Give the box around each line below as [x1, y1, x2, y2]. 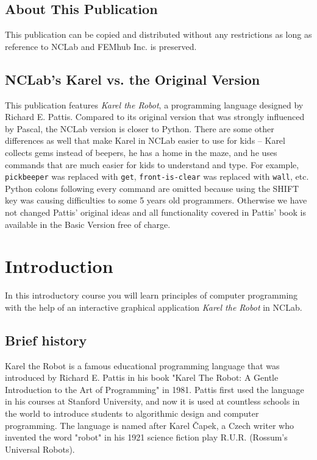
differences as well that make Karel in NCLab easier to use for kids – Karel [5, 134, 285, 147]
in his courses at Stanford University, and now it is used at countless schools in [5, 395, 300, 408]
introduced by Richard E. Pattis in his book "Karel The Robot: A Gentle [5, 371, 279, 384]
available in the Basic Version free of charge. [5, 218, 171, 230]
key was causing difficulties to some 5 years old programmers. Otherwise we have [5, 194, 307, 207]
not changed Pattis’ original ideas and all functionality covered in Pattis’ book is [5, 206, 306, 218]
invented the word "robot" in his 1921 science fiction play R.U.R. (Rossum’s [5, 431, 288, 444]
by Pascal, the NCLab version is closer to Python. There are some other [5, 122, 274, 135]
